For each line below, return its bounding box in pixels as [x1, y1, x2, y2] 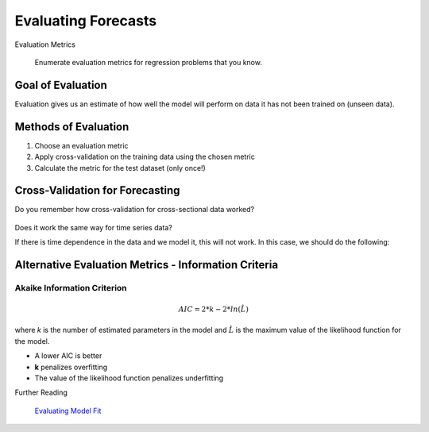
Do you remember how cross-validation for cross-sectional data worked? [14, 205, 255, 214]
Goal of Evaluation [14, 78, 107, 91]
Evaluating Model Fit [34, 406, 102, 415]
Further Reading [14, 388, 68, 397]
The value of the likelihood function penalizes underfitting [34, 373, 224, 383]
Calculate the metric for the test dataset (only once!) [34, 163, 206, 172]
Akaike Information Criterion [14, 283, 127, 293]
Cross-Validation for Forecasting [14, 183, 180, 198]
